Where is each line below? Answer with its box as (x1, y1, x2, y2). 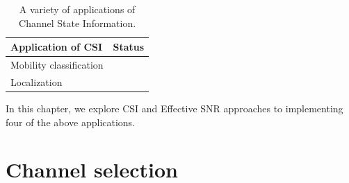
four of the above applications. (6, 114, 136, 129)
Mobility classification (10, 58, 104, 72)
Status (113, 40, 145, 54)
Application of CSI (10, 40, 103, 54)
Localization (10, 74, 63, 89)
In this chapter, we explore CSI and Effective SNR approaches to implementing (6, 101, 343, 115)
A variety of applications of (19, 2, 136, 16)
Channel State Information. (19, 15, 136, 30)
